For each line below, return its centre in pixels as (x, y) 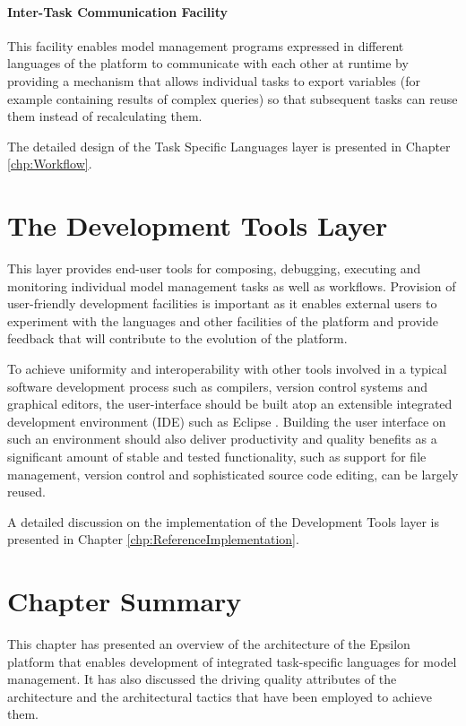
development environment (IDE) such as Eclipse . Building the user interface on (227, 421)
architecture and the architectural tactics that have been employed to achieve (220, 696)
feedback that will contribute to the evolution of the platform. (177, 338)
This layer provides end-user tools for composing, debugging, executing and (214, 268)
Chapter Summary (125, 601)
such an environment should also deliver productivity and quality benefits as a (222, 439)
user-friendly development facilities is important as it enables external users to (222, 303)
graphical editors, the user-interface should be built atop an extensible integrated (230, 404)
